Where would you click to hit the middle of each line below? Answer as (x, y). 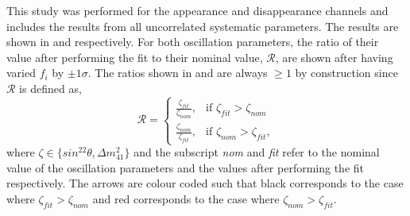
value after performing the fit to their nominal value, (135, 57)
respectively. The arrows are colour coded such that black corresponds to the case (205, 183)
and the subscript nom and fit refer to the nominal (257, 152)
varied (21, 73)
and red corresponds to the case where (186, 199)
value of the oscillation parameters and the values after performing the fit (185, 167)
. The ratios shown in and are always (178, 73)
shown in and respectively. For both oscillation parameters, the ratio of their (193, 42)
